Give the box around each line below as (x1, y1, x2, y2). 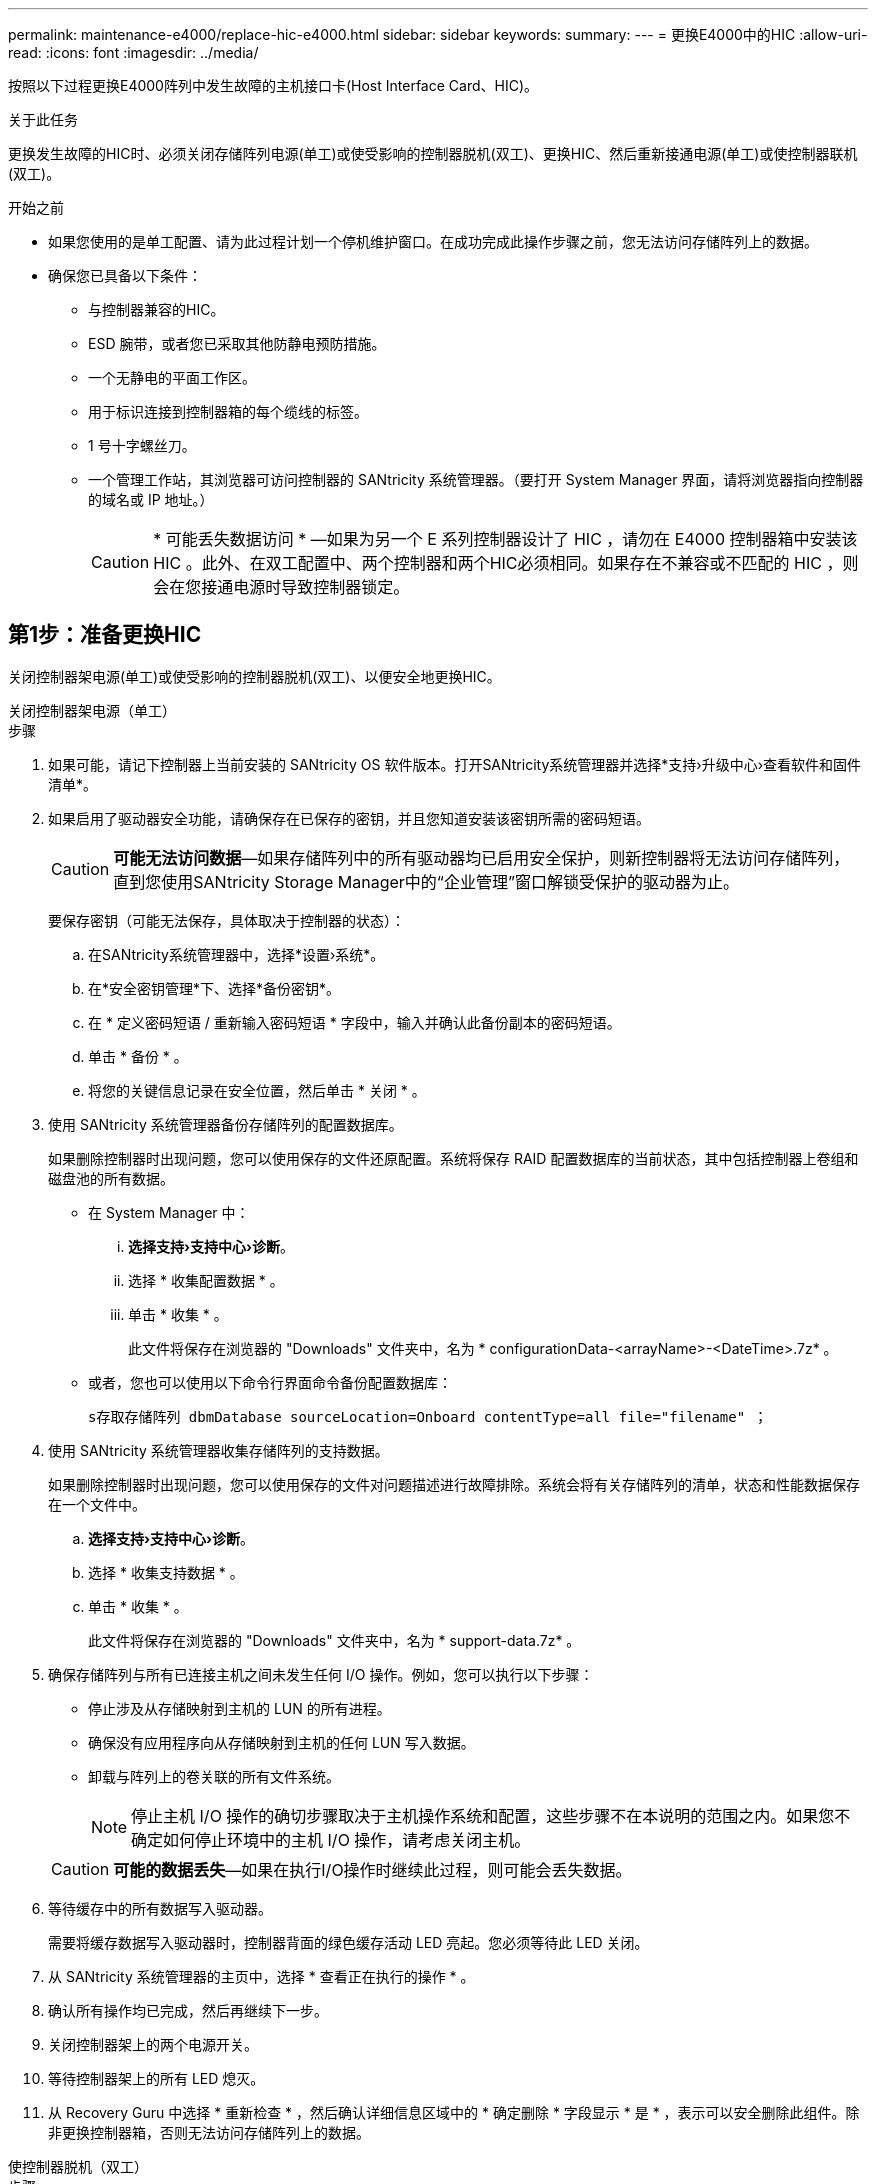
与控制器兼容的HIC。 (88, 301, 225, 318)
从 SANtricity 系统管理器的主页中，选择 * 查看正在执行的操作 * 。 (48, 1967, 475, 1985)
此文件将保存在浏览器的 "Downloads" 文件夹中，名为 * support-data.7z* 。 (88, 1631, 581, 1649)
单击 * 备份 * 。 (88, 1047, 188, 1065)
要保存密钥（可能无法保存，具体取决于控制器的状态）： (48, 911, 405, 929)
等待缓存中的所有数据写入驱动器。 (48, 1899, 272, 1917)
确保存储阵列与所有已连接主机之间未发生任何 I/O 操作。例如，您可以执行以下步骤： (48, 1665, 594, 1683)
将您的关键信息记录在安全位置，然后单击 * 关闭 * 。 (88, 1081, 426, 1099)
